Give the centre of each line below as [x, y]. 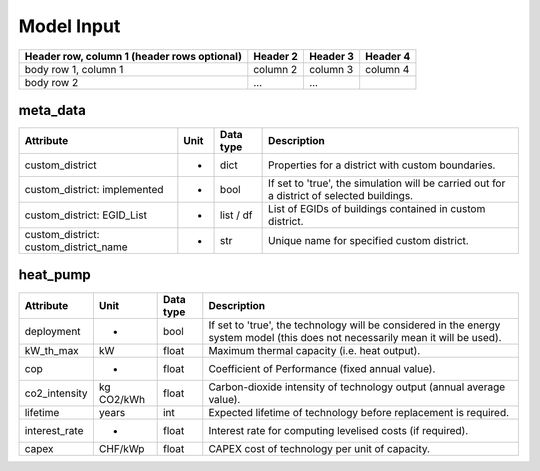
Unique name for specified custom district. [368, 241]
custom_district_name [76, 247]
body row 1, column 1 [74, 69]
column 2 [275, 69]
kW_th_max [51, 350]
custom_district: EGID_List [85, 215]
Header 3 [331, 56]
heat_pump [55, 275]
